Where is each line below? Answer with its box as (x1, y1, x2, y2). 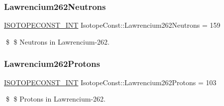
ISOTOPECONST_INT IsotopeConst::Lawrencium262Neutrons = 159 (4, 20, 221, 30)
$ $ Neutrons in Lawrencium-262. (5, 36, 110, 47)
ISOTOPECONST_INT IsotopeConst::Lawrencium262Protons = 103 (4, 77, 217, 87)
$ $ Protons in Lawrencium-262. (5, 94, 106, 104)
